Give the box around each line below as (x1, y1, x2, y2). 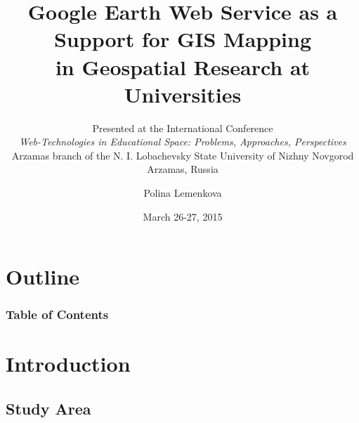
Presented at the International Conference (92, 120, 273, 135)
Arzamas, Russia (147, 162, 218, 176)
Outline (6, 262, 80, 291)
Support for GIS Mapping (53, 25, 312, 53)
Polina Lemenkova (143, 186, 222, 200)
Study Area (6, 398, 91, 419)
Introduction (6, 349, 131, 378)
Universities (124, 79, 242, 108)
